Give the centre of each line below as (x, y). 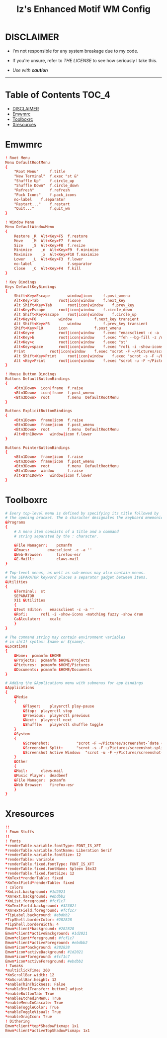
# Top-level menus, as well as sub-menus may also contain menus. (75, 573)
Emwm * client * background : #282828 (40, 929)
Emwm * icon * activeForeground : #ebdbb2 (44, 961)
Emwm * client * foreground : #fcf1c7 (40, 938)
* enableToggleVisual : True (33, 1012)
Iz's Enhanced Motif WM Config (83, 9)
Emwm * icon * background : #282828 (38, 947)
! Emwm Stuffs (20, 832)
